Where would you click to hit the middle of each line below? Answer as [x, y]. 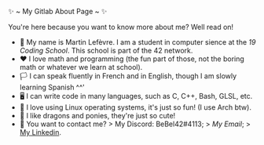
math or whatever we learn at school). [81, 67]
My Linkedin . [40, 132]
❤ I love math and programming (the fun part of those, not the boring [132, 59]
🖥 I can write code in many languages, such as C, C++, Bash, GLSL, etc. [136, 96]
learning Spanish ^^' [52, 87]
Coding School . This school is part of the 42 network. [106, 51]
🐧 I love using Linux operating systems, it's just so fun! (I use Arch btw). [135, 107]
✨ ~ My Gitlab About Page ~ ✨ [58, 11]
